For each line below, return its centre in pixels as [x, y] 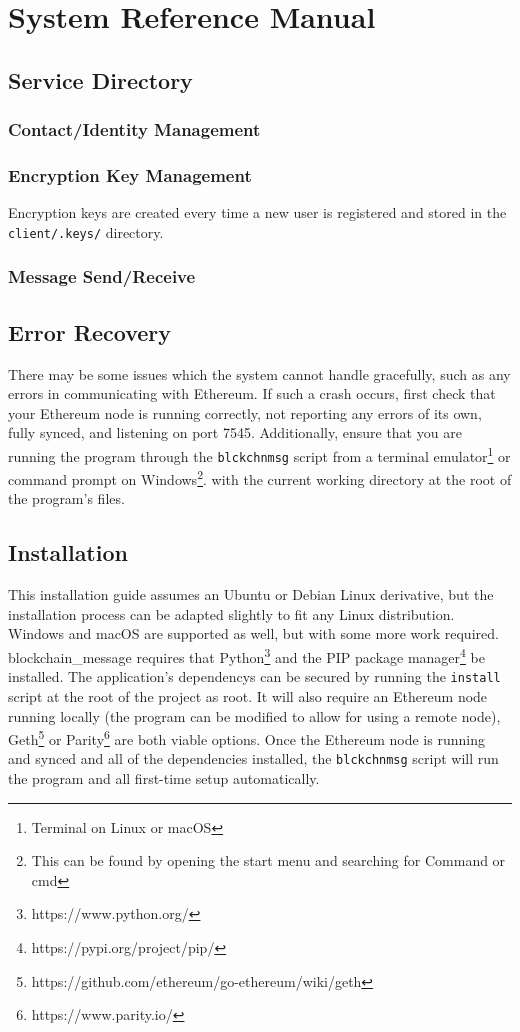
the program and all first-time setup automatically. [164, 778]
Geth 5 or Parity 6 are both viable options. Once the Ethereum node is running [246, 737]
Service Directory [100, 79]
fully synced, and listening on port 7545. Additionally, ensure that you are [235, 432]
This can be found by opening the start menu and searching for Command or [268, 860]
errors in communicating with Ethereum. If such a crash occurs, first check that [252, 393]
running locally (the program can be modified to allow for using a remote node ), [254, 715]
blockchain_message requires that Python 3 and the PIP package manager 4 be [246, 655]
